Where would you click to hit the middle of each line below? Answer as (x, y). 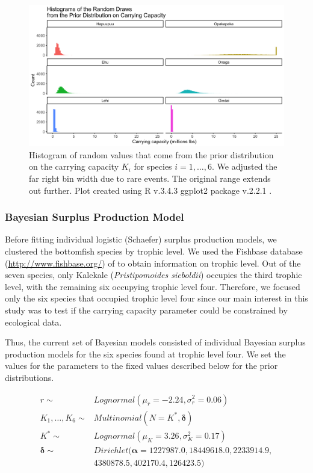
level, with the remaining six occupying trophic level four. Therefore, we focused (153, 286)
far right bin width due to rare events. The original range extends (150, 178)
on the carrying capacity (74, 166)
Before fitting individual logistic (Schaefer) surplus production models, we (141, 239)
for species (153, 166)
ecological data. (33, 322)
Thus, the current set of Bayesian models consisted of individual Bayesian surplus (155, 342)
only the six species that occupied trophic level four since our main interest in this (156, 298)
